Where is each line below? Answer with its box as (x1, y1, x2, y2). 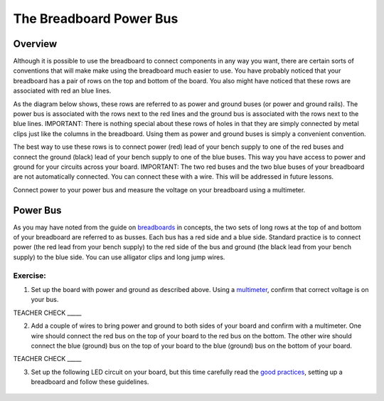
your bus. (31, 296, 59, 304)
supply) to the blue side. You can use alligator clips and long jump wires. (13, 253, 225, 261)
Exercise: (13, 271, 46, 281)
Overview (13, 38, 58, 50)
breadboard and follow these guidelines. (31, 377, 149, 386)
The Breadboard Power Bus (13, 11, 178, 26)
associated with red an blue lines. (13, 86, 112, 95)
